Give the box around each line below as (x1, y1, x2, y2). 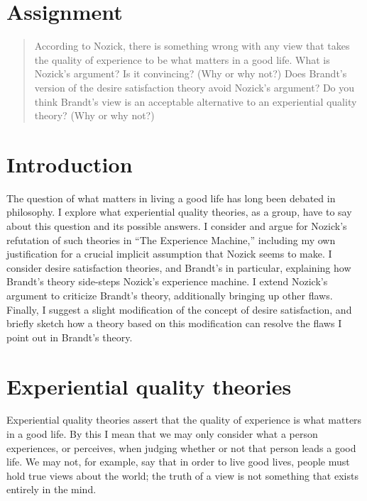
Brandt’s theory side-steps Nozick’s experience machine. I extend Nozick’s (6, 274, 328, 289)
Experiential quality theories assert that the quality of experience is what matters (6, 412, 362, 427)
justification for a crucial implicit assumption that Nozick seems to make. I (6, 246, 332, 261)
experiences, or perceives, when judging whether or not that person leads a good (6, 440, 356, 455)
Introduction (6, 149, 133, 178)
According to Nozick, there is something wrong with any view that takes (34, 38, 350, 53)
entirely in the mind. (6, 482, 97, 497)
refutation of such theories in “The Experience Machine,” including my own (6, 232, 336, 247)
